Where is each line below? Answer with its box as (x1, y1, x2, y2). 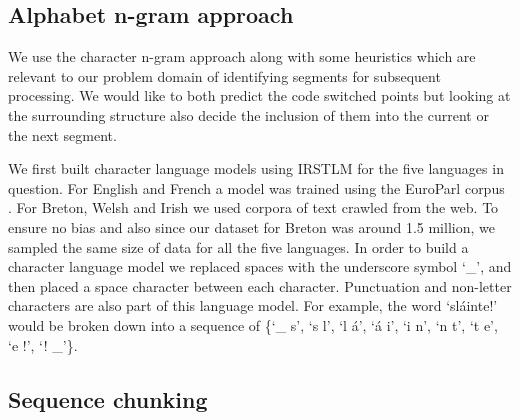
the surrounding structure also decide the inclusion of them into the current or (8, 104, 489, 125)
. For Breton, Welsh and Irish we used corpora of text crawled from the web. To (8, 197, 499, 218)
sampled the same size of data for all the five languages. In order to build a (8, 236, 469, 257)
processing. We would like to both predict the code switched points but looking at (8, 85, 511, 106)
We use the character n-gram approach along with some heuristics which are (8, 46, 476, 67)
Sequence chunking (8, 383, 208, 414)
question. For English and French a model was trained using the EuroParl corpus (8, 177, 505, 198)
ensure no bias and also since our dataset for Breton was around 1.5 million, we (8, 216, 495, 237)
